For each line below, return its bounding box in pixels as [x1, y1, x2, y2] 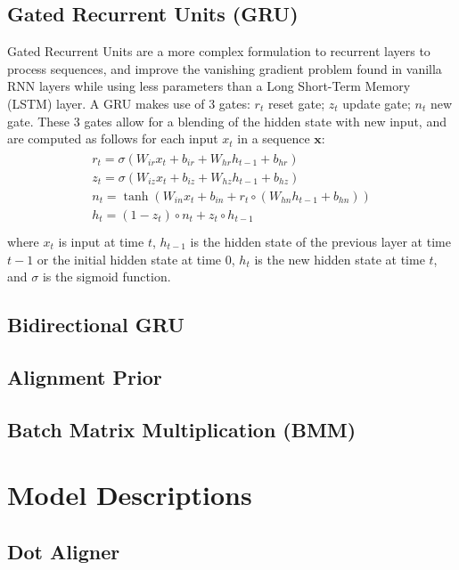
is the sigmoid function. [42, 267, 171, 286]
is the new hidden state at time [254, 249, 425, 268]
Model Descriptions [7, 476, 252, 513]
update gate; [342, 94, 411, 112]
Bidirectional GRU [7, 311, 184, 338]
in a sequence [237, 129, 310, 148]
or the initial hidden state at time [37, 249, 222, 268]
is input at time [58, 232, 144, 250]
